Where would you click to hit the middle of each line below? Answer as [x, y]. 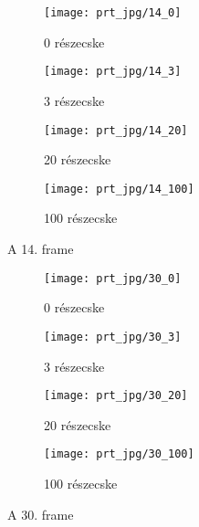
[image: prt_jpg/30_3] [113, 337]
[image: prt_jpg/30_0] [113, 278]
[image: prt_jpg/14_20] [116, 130]
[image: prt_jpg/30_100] [119, 454]
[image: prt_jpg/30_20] [116, 396]
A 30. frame [41, 514]
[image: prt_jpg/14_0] [113, 13]
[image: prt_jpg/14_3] [113, 72]
